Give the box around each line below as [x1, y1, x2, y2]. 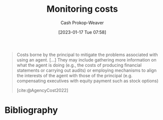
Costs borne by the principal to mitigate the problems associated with [16, 52, 158, 58]
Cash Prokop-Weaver [60, 20, 104, 26]
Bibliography [4, 105, 58, 116]
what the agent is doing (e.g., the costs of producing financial [16, 62, 142, 68]
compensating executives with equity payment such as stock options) [16, 78, 159, 84]
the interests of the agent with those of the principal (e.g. [16, 72, 132, 78]
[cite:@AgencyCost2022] [16, 87, 68, 93]
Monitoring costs [46, 3, 118, 15]
